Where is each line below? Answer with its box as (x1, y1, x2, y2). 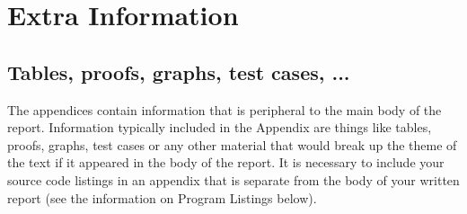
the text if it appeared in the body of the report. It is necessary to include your (7, 153, 445, 172)
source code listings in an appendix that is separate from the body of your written (7, 170, 460, 189)
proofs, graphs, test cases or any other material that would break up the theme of (7, 135, 457, 154)
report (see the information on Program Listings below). (7, 188, 317, 207)
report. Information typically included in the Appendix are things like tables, (7, 118, 432, 137)
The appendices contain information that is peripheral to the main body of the (7, 100, 442, 119)
